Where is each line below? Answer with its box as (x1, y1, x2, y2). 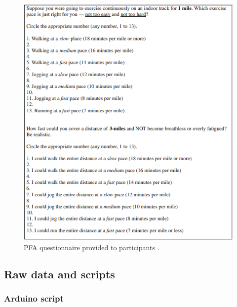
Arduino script (4, 292, 64, 305)
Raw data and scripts (4, 266, 115, 281)
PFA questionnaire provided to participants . (24, 242, 159, 252)
